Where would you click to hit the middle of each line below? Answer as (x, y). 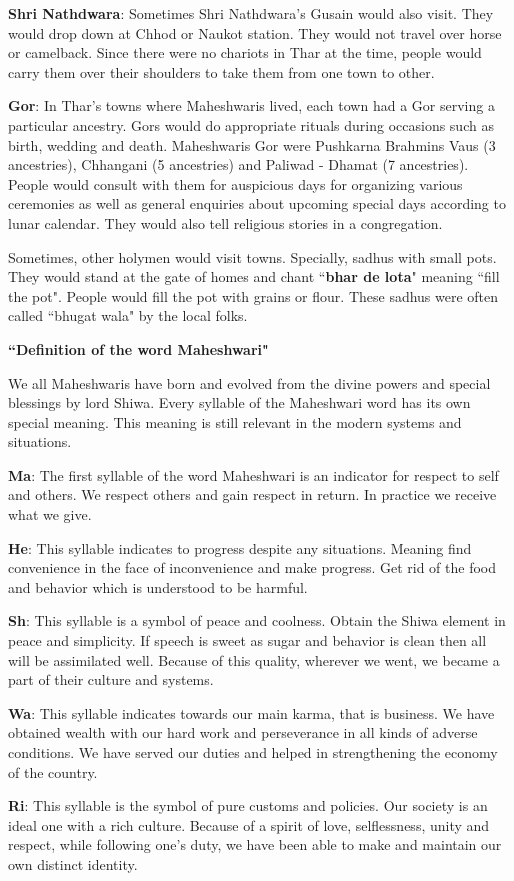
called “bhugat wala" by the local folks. (128, 315)
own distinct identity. (73, 863)
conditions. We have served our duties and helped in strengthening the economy (253, 752)
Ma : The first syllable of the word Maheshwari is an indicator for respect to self (253, 474)
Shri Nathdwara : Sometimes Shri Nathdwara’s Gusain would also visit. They (251, 13)
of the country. (53, 771)
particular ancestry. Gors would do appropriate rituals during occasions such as (251, 124)
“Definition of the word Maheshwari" (138, 348)
